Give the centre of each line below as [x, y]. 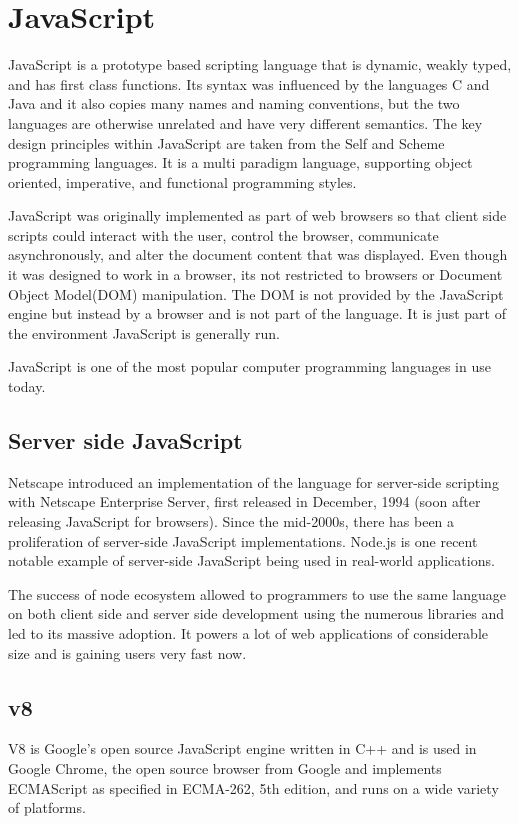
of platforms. [47, 807]
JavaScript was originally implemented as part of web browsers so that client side [257, 215]
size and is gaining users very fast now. [127, 652]
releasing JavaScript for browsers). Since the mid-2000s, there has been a [231, 521]
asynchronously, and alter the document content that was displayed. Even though [258, 254]
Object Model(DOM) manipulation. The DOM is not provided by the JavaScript [256, 293]
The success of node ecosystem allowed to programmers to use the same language [257, 593]
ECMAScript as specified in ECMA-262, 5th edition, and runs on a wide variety [253, 787]
